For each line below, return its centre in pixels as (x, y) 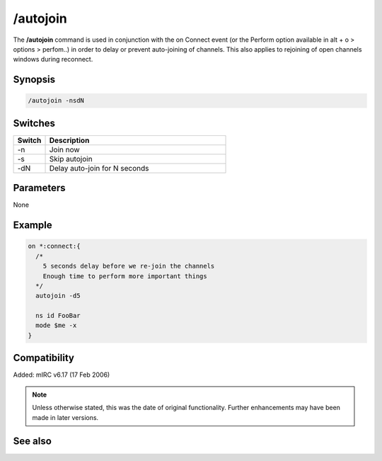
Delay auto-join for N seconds (99, 168)
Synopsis (34, 80)
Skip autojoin (71, 159)
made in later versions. (65, 417)
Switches (34, 123)
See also (33, 442)
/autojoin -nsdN (56, 101)
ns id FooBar (58, 316)
